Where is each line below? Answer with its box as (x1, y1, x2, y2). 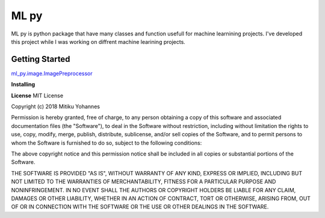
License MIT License (11, 92, 63, 99)
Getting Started (11, 54, 70, 64)
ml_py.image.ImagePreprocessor (11, 70, 93, 77)
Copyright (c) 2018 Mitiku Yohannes (11, 103, 101, 111)
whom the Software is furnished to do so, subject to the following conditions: (11, 139, 202, 147)
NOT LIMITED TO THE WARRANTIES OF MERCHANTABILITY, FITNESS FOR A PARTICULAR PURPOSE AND (11, 178, 276, 186)
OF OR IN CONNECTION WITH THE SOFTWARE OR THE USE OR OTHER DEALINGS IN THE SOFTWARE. (11, 203, 269, 210)
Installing (11, 81, 36, 88)
